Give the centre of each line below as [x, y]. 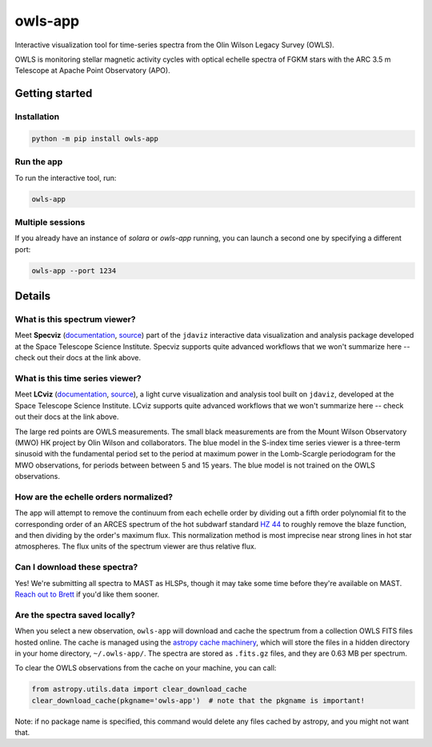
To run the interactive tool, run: [66, 178]
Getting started [54, 93]
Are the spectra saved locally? [75, 615]
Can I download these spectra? [76, 567]
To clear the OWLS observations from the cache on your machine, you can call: [146, 668]
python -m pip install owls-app [95, 139]
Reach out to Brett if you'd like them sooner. [87, 594]
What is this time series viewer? [78, 379]
